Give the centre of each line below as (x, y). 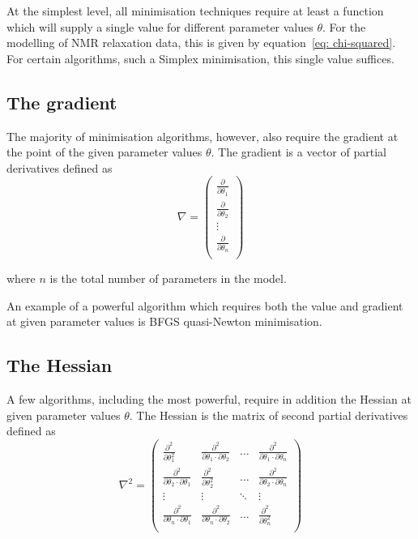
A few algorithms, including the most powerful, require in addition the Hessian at (209, 399)
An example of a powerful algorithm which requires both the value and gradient (205, 305)
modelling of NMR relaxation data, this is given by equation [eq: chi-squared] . (201, 43)
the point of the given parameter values (104, 152)
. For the (344, 26)
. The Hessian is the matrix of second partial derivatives (269, 415)
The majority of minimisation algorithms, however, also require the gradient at (203, 136)
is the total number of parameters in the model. (168, 278)
